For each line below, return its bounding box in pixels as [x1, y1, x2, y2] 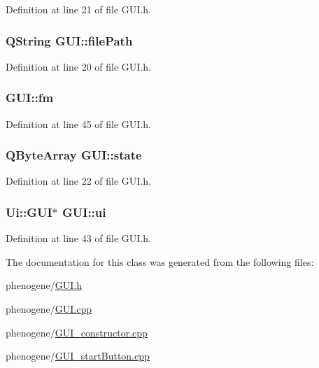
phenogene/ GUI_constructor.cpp [6, 325, 148, 339]
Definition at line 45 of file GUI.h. [6, 116, 151, 131]
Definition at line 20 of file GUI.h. [6, 59, 151, 73]
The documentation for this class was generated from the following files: [6, 254, 314, 269]
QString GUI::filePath [6, 31, 133, 49]
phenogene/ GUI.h [6, 278, 83, 292]
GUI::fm [6, 89, 54, 106]
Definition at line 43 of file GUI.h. [6, 231, 151, 246]
